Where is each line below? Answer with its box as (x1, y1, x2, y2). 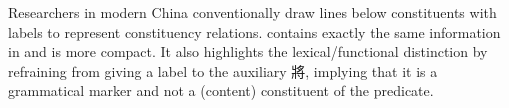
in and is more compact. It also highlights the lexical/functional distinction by (8, 41, 488, 62)
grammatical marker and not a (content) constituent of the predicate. (8, 80, 434, 101)
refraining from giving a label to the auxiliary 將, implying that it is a (8, 60, 438, 81)
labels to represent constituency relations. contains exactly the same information (8, 21, 501, 42)
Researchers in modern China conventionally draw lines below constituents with (8, 2, 497, 22)
